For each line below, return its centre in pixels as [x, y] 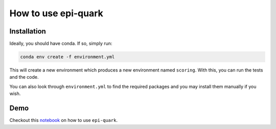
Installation [28, 31]
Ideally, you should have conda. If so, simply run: [61, 44]
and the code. [24, 77]
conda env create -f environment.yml [67, 57]
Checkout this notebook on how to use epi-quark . [63, 120]
